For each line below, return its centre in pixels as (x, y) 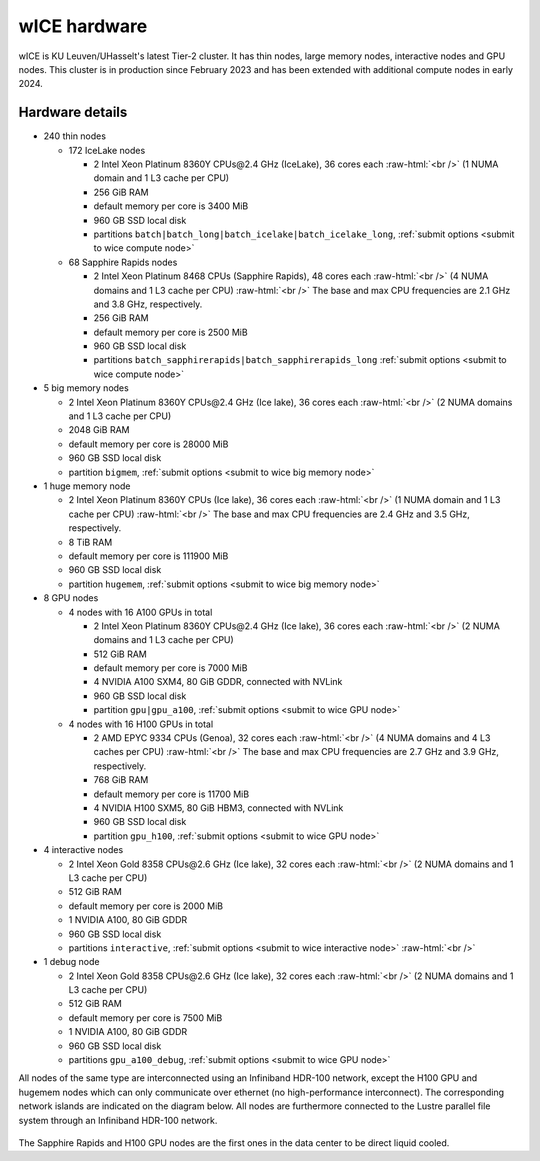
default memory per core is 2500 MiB (171, 332)
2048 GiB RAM (99, 430)
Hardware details (73, 112)
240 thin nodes (75, 136)
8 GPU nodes (71, 598)
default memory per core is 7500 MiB (145, 1017)
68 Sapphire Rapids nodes (123, 262)
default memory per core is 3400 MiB (171, 206)
